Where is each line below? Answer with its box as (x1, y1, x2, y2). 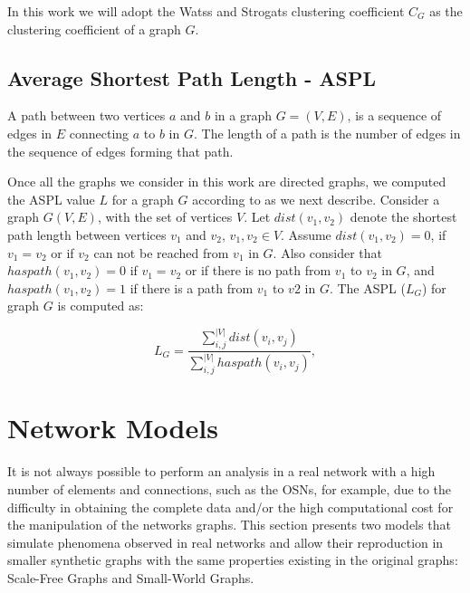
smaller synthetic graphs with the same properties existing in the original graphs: (7, 550, 458, 569)
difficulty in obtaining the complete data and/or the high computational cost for (7, 497, 454, 516)
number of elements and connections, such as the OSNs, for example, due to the (7, 479, 452, 498)
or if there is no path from (185, 261, 331, 280)
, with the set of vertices (97, 207, 233, 226)
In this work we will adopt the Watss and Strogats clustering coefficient (7, 2, 405, 20)
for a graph (111, 189, 174, 208)
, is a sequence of (347, 106, 442, 125)
